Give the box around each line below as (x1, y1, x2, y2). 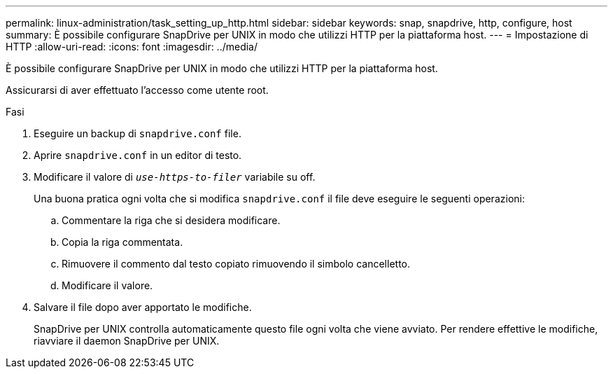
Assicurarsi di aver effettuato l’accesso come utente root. (6, 84, 269, 96)
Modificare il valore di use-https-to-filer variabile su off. (34, 171, 316, 183)
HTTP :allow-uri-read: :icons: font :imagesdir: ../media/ (6, 41, 258, 53)
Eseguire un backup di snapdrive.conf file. (34, 127, 241, 139)
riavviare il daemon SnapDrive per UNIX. (34, 335, 220, 347)
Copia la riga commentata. (62, 236, 183, 248)
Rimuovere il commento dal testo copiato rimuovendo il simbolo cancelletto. (62, 258, 410, 270)
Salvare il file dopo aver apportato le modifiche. (34, 301, 252, 313)
